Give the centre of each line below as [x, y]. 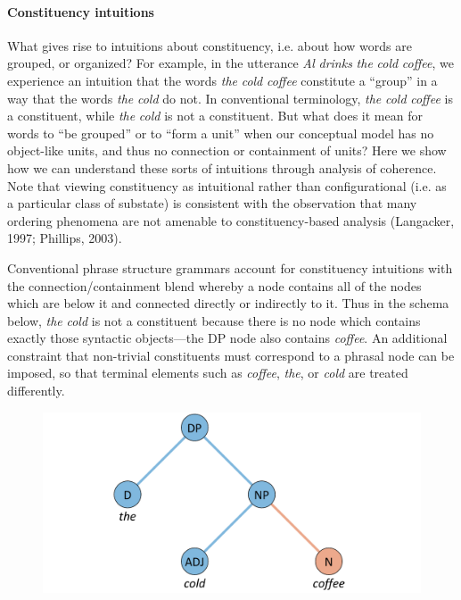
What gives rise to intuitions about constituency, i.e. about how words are [210, 45]
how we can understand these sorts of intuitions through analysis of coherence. [222, 167]
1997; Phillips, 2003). [65, 238]
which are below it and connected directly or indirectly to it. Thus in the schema [228, 303]
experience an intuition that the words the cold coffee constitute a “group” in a [222, 80]
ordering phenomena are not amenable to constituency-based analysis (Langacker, [231, 220]
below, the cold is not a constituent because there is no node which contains [214, 320]
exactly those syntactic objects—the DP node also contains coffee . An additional [227, 338]
